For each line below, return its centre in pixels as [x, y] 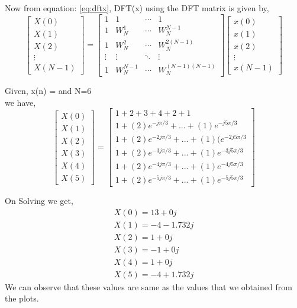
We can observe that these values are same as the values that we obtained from [148, 286]
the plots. [22, 298]
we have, [20, 102]
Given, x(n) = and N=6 [48, 91]
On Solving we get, [39, 200]
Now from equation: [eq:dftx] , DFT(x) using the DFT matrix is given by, [137, 8]
